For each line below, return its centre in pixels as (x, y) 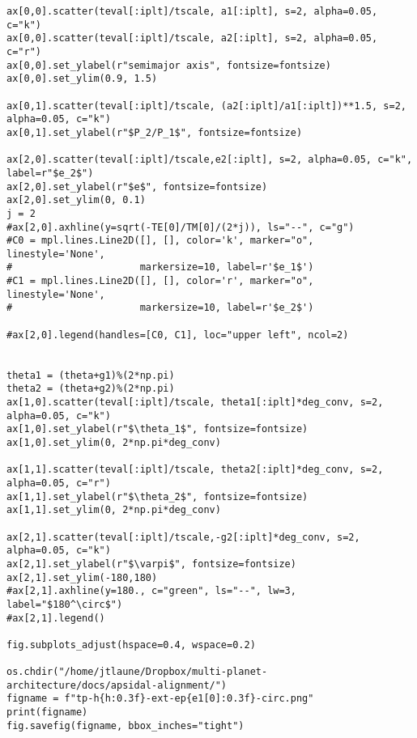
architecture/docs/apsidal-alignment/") (117, 685)
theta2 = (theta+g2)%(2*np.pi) (91, 389)
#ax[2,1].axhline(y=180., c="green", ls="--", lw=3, (151, 591)
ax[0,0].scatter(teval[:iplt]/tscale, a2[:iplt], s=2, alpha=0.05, (192, 38)
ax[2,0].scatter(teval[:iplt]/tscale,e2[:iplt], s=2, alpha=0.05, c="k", (210, 160)
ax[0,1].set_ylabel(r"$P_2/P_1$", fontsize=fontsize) (155, 132)
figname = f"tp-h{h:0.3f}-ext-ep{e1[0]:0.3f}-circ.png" (160, 699)
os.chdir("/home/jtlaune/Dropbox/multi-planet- (137, 672)
